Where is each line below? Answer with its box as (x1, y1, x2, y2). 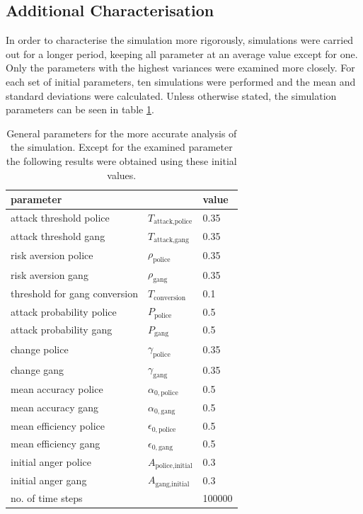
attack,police (154, 218, 192, 226)
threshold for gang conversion (11, 286, 138, 301)
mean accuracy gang (11, 399, 99, 414)
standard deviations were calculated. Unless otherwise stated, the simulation (6, 88, 337, 103)
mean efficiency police (11, 418, 105, 433)
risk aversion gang (11, 268, 88, 282)
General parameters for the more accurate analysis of (6, 125, 237, 140)
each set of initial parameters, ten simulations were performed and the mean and (6, 74, 356, 88)
